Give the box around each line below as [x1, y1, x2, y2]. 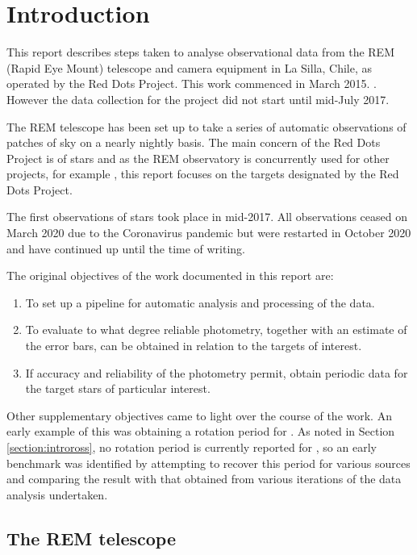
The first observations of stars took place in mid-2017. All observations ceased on [6, 208, 407, 225]
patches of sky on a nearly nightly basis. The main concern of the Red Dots [6, 134, 381, 151]
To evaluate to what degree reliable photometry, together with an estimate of [25, 321, 407, 338]
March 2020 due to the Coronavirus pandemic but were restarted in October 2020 [6, 224, 411, 241]
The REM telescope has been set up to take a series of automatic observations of [6, 118, 407, 135]
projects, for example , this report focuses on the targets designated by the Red [6, 165, 399, 182]
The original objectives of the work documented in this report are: [6, 267, 334, 284]
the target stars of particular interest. [25, 380, 211, 397]
